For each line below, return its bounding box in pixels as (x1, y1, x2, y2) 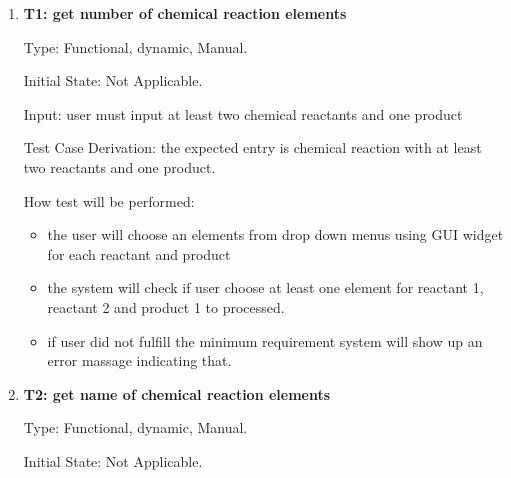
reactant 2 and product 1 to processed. (47, 296, 285, 317)
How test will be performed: (23, 190, 195, 211)
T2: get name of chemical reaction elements (23, 383, 331, 404)
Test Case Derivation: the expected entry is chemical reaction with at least (23, 137, 482, 158)
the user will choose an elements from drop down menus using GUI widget (47, 224, 504, 245)
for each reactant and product (47, 243, 231, 264)
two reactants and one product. (23, 156, 216, 177)
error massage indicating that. (47, 350, 232, 371)
